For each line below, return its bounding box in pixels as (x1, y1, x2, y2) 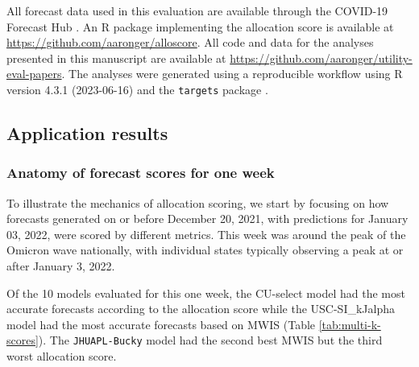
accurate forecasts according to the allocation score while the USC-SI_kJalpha (6, 300, 396, 317)
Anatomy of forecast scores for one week (6, 163, 275, 183)
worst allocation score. (6, 348, 117, 365)
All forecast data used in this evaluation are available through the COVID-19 (6, 2, 388, 19)
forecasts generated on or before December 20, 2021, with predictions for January (6, 210, 409, 227)
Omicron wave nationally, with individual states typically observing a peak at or (6, 241, 404, 258)
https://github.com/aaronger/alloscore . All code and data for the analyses (6, 34, 374, 51)
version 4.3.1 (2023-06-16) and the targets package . (6, 80, 268, 97)
